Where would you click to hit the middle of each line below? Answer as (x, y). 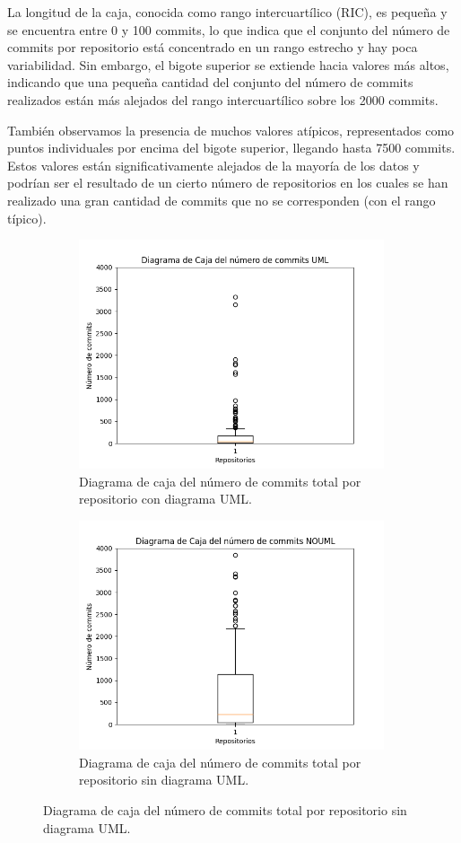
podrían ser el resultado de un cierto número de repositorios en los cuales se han (228, 183)
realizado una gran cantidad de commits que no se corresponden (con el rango (222, 200)
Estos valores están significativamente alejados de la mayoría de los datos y (213, 165)
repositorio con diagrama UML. (165, 499)
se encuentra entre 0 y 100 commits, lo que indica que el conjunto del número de (229, 29)
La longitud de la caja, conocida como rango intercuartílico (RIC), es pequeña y (227, 12)
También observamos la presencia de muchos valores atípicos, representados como (231, 130)
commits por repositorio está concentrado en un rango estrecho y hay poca (213, 47)
